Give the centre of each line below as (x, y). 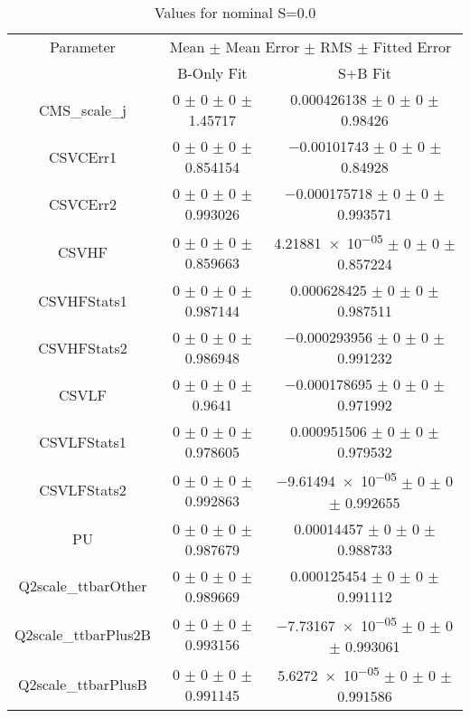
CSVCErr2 (82, 203)
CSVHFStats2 (83, 347)
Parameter (83, 47)
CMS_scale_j (82, 109)
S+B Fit (365, 73)
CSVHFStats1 (83, 300)
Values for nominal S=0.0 (235, 12)
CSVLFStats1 (83, 441)
